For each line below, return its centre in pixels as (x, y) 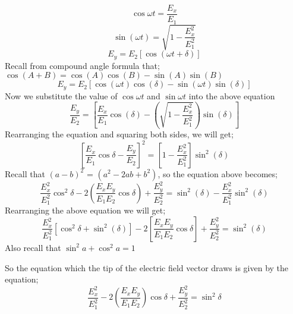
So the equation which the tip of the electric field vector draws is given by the (147, 267)
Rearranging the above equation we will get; (85, 210)
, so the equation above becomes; (218, 173)
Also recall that (33, 247)
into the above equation (232, 95)
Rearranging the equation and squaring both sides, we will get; (119, 134)
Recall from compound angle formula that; (82, 65)
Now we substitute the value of (61, 95)
